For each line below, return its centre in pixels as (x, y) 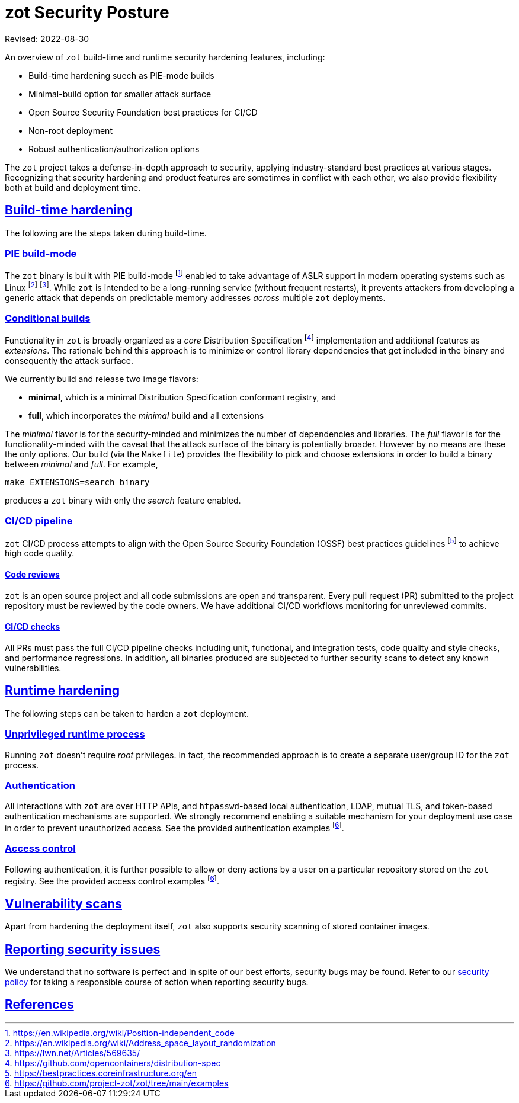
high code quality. (40, 553)
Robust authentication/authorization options (114, 149)
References (39, 1005)
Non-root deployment (71, 130)
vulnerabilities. (33, 668)
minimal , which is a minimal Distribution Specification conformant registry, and (182, 397)
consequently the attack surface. (69, 361)
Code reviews (32, 575)
